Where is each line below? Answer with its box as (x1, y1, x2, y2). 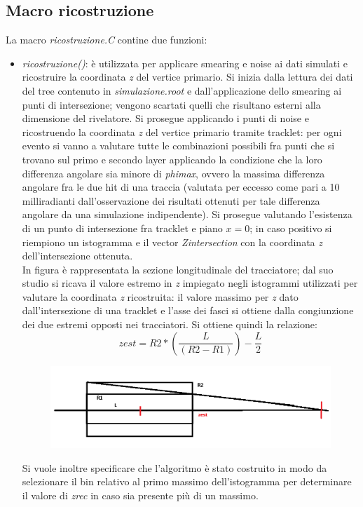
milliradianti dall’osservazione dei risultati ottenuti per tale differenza (22, 193, 320, 208)
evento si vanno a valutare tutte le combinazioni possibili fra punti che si (22, 138, 335, 153)
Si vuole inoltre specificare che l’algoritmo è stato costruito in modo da (22, 460, 327, 475)
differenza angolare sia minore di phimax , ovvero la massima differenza (22, 165, 325, 180)
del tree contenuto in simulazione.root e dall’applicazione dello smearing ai (22, 83, 342, 97)
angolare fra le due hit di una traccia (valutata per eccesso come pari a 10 (22, 180, 340, 194)
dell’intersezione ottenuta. (22, 248, 133, 263)
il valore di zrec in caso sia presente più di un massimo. (22, 487, 259, 502)
